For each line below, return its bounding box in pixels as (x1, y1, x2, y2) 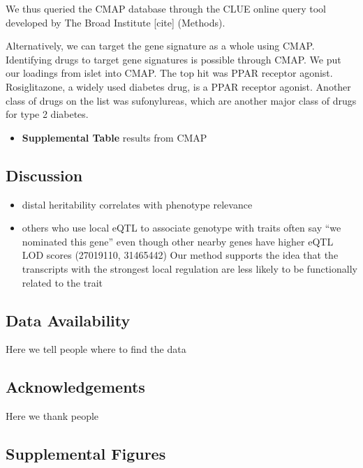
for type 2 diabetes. (6, 107, 89, 121)
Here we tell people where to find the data (6, 342, 186, 356)
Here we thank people (6, 409, 99, 423)
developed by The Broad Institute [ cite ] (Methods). (6, 15, 225, 29)
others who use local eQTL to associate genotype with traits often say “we (22, 220, 341, 235)
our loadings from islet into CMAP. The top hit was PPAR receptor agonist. (6, 66, 333, 80)
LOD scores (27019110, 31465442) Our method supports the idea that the (22, 248, 339, 262)
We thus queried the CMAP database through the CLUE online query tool (6, 1, 327, 15)
